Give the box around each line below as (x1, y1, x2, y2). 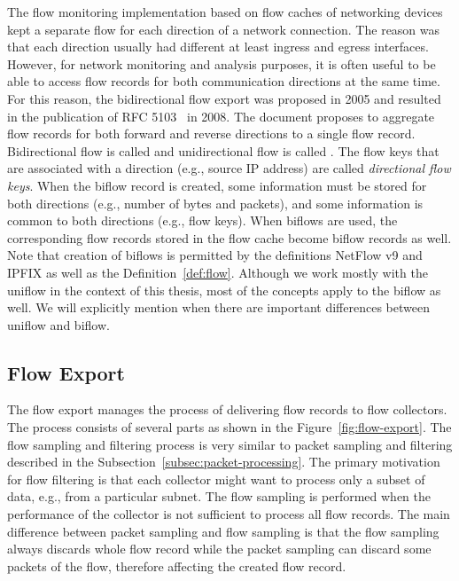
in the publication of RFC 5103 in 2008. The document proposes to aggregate (7, 106, 435, 125)
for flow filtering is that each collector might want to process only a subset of (7, 469, 425, 488)
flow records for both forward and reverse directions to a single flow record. (7, 124, 416, 143)
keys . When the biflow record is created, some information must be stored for (7, 176, 427, 194)
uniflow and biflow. (7, 315, 110, 334)
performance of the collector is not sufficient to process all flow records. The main (7, 505, 450, 523)
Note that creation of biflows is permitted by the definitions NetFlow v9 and (7, 246, 423, 264)
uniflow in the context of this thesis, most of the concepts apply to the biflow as (7, 280, 441, 299)
